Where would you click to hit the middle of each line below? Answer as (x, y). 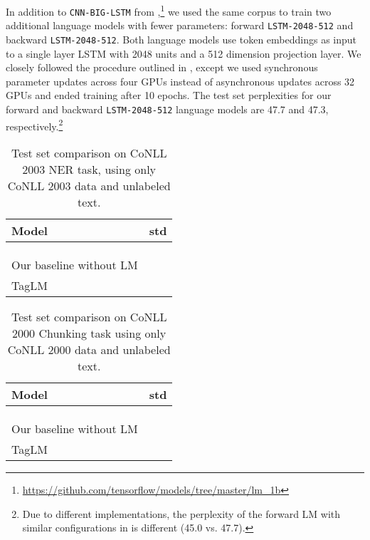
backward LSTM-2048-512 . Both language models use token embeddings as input (181, 39)
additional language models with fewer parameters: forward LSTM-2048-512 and (180, 25)
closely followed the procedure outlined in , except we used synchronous (162, 67)
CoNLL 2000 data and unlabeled (89, 349)
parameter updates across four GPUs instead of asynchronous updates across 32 (180, 81)
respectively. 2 (35, 125)
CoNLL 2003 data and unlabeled (89, 185)
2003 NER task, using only (89, 169)
